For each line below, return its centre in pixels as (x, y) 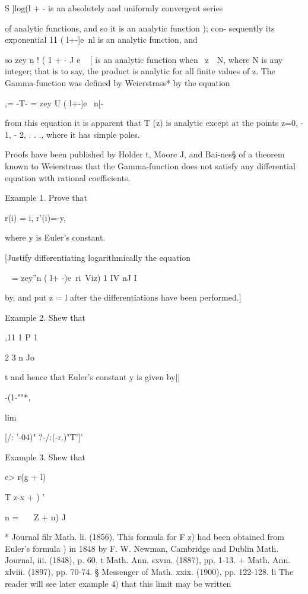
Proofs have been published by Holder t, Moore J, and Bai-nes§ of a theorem (145, 154)
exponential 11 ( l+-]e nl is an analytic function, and (101, 40)
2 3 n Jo (20, 357)
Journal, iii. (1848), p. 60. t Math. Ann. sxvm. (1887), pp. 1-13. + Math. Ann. (148, 560)
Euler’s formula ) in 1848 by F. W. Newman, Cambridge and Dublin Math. (142, 548)
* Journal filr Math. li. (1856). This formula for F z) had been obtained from (145, 537)
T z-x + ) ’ (25, 497)
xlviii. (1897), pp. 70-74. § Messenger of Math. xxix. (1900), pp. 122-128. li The (149, 571)
